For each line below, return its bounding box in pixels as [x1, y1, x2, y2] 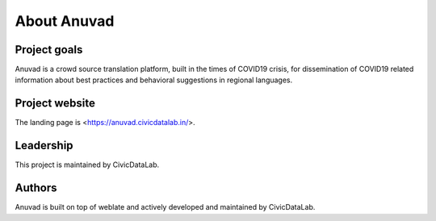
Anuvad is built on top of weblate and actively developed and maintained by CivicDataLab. [15, 202, 316, 212]
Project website [15, 97, 96, 110]
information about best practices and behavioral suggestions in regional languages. [15, 75, 293, 85]
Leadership [15, 139, 73, 152]
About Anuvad [15, 12, 115, 30]
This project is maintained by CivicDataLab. [15, 160, 160, 169]
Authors [15, 181, 57, 195]
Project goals [15, 43, 83, 56]
